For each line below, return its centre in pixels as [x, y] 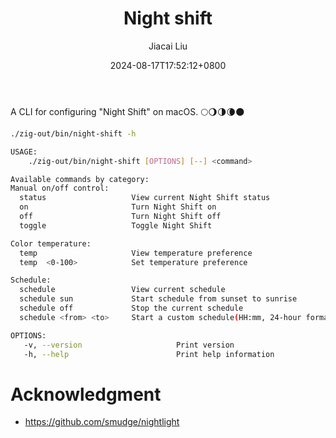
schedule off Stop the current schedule [131, 308]
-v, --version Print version [129, 345]
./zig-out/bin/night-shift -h [73, 133]
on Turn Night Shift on [118, 207]
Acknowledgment [86, 394]
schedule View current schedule [122, 290]
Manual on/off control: [60, 188]
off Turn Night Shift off [120, 217]
